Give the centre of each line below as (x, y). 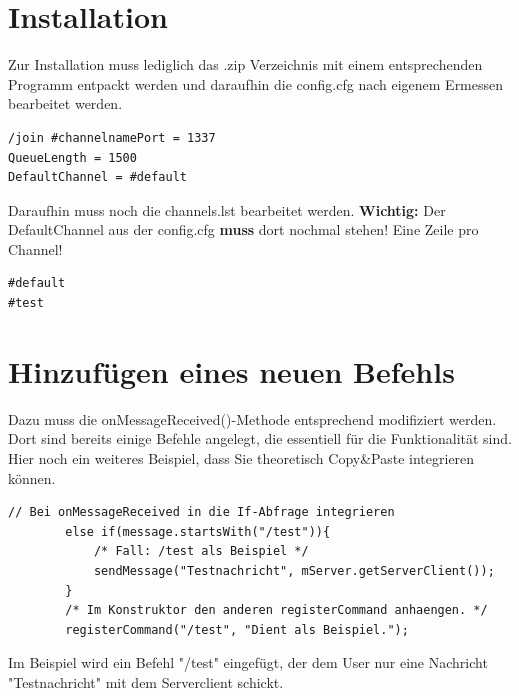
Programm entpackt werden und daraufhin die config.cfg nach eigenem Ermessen (256, 83)
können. (32, 477)
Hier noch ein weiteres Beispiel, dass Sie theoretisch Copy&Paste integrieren (241, 457)
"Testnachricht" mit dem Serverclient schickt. (146, 681)
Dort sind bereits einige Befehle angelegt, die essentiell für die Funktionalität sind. (260, 438)
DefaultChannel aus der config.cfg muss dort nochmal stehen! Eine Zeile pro (243, 229)
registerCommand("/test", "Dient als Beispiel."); (237, 629)
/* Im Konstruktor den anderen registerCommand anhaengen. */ (276, 610)
